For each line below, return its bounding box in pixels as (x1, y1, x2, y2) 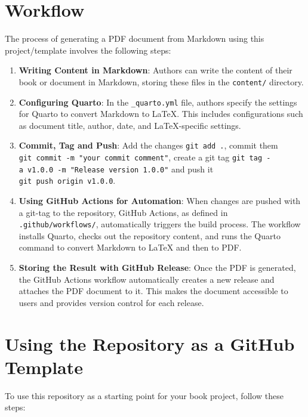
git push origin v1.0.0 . (19, 174, 116, 187)
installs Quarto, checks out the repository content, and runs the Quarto (19, 229, 281, 242)
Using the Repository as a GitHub (5, 331, 295, 356)
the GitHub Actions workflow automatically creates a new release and (19, 273, 275, 285)
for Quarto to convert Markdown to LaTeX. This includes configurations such (19, 107, 303, 120)
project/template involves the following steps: (5, 44, 171, 56)
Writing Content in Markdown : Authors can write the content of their (19, 64, 292, 76)
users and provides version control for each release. (19, 296, 204, 308)
